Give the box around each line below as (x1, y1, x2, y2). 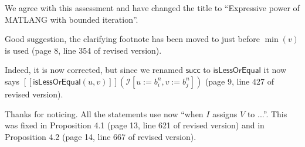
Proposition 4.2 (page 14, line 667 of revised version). (5, 130, 196, 142)
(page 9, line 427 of (205, 75, 274, 87)
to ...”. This (247, 107, 287, 120)
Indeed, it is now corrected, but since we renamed (5, 64, 183, 76)
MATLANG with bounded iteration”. (5, 13, 138, 25)
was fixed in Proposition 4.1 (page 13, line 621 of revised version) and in (5, 119, 265, 131)
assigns (212, 107, 238, 120)
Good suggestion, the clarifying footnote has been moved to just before (5, 33, 260, 45)
